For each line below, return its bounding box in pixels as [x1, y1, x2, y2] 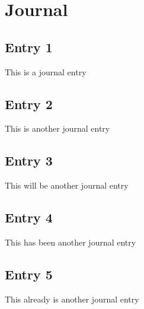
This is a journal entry [5, 65, 87, 78]
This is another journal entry [5, 122, 110, 135]
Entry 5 [5, 265, 53, 283]
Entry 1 [5, 37, 53, 56]
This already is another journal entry [5, 292, 139, 305]
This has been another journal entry [5, 235, 136, 248]
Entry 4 [5, 208, 53, 227]
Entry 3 [5, 151, 53, 170]
